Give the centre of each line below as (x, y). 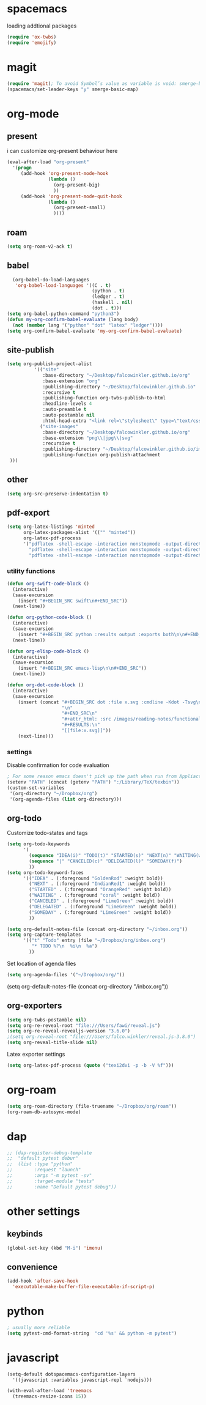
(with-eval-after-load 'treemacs (50, 1391)
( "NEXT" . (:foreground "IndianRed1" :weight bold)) (97, 884)
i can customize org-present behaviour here (62, 151)
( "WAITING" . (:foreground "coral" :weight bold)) (95, 895)
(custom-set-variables (36, 788)
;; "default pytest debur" (43, 1158)
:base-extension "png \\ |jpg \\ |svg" (88, 438)
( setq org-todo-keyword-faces (46, 873)
